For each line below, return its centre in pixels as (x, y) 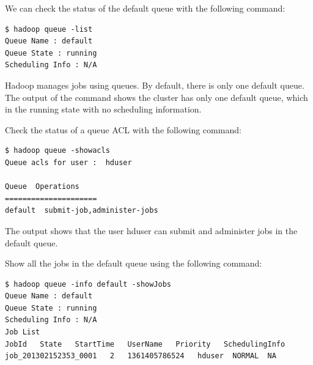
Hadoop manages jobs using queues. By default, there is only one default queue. (155, 85)
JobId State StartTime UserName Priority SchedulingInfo (145, 344)
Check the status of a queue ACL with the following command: (123, 129)
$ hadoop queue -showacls (57, 151)
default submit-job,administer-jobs (82, 211)
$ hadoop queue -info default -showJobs (88, 284)
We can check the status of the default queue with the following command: (145, 8)
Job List (23, 332)
